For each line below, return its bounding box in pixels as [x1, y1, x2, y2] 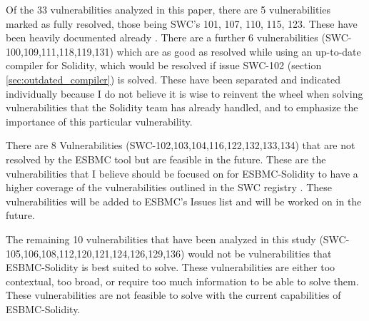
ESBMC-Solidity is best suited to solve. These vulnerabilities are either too [6, 260, 335, 275]
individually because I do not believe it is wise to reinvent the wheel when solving [6, 86, 363, 101]
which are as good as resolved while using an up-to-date [116, 44, 361, 58]
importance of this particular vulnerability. [6, 113, 193, 128]
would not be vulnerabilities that [188, 245, 332, 260]
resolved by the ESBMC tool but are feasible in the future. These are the [6, 151, 326, 166]
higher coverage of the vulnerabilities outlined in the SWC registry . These [6, 180, 332, 195]
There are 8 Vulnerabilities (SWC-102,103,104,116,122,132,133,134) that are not [6, 138, 355, 153]
